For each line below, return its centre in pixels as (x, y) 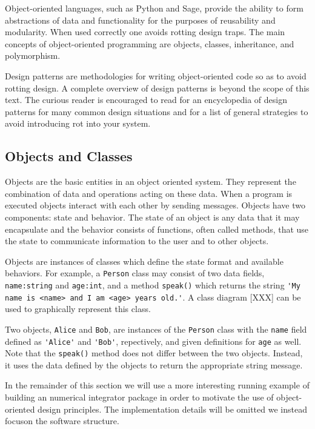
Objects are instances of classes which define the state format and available (144, 261)
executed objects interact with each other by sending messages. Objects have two (155, 205)
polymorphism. (33, 55)
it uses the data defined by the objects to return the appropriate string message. (154, 364)
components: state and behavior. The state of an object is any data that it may (152, 217)
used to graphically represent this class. (78, 309)
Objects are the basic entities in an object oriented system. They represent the (151, 181)
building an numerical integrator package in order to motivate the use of (139, 397)
